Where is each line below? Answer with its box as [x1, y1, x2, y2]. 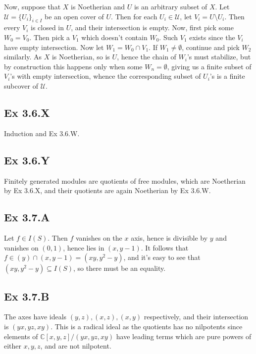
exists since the [189, 32, 235, 42]
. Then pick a [29, 32, 70, 42]
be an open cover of [45, 11, 104, 21]
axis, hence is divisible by [131, 232, 208, 243]
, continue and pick [182, 42, 240, 52]
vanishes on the [75, 232, 122, 243]
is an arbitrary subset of [134, 1, 207, 11]
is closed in [30, 22, 64, 33]
